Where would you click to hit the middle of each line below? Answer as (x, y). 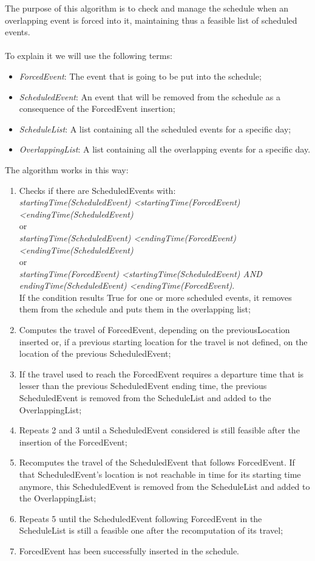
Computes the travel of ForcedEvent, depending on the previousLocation (154, 330)
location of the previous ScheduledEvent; (95, 353)
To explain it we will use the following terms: (89, 56)
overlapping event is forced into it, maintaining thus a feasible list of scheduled (151, 20)
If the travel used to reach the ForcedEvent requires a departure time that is (161, 373)
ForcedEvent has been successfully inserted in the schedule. (129, 550)
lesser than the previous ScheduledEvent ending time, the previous (143, 386)
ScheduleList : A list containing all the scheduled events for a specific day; (155, 129)
